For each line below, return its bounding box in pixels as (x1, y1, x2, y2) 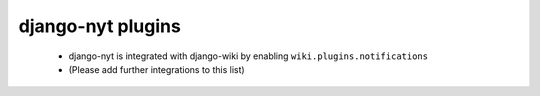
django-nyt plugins (18, 15, 182, 37)
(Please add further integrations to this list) (68, 63, 245, 75)
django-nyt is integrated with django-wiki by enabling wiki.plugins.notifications (68, 50, 429, 62)
